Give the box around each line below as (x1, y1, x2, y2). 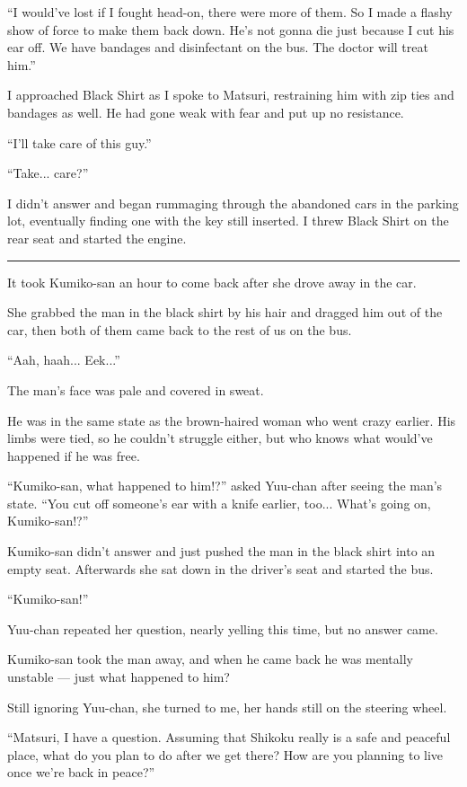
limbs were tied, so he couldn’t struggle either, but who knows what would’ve (7, 429, 433, 447)
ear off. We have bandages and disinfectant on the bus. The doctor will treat (7, 38, 428, 57)
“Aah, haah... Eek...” (7, 350, 120, 369)
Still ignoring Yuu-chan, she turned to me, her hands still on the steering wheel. (7, 697, 447, 716)
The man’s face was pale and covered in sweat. (7, 380, 264, 399)
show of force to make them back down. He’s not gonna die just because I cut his (7, 20, 454, 39)
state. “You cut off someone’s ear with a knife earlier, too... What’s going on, (7, 493, 431, 512)
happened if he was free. (7, 446, 140, 464)
